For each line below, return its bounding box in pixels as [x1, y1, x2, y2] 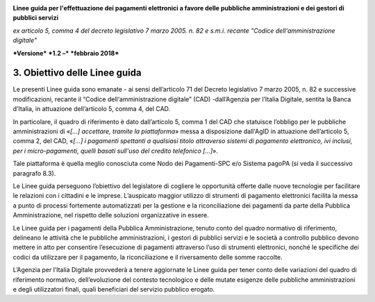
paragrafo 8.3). [12, 169, 56, 177]
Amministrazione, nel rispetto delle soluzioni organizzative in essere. [12, 211, 209, 219]
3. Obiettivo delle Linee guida [12, 67, 142, 79]
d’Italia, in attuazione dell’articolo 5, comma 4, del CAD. [12, 105, 171, 113]
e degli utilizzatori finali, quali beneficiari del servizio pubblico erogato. [12, 285, 215, 293]
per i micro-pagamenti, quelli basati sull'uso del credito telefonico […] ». [12, 146, 218, 155]
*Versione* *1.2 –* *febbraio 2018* [12, 49, 119, 57]
